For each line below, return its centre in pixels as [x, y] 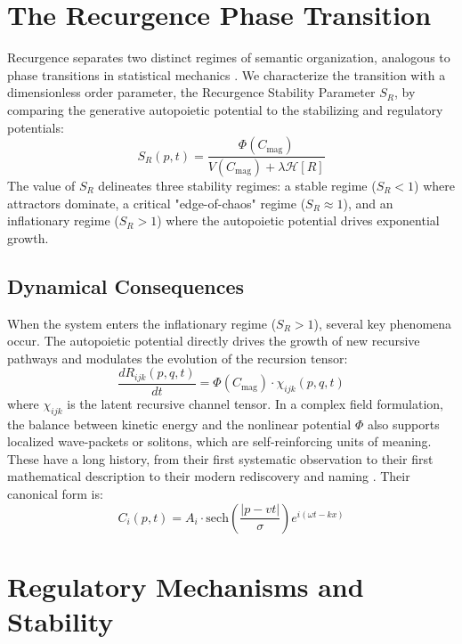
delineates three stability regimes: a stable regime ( [237, 185]
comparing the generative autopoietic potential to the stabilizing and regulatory [225, 109]
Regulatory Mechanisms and [186, 586]
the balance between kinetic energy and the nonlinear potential [179, 424]
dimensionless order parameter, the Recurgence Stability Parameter [191, 92]
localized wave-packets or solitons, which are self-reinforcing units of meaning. [219, 441]
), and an [368, 203]
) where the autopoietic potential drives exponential [298, 220]
